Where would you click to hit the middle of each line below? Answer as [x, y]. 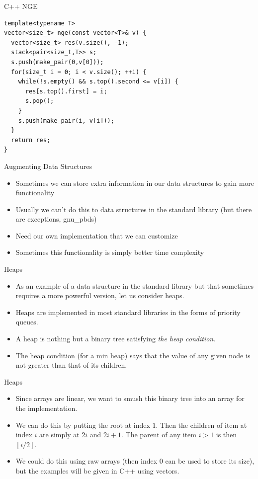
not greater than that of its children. [71, 365]
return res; [31, 140]
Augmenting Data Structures [48, 166]
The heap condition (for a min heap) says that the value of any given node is [133, 355]
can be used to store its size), [210, 461]
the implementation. [46, 408]
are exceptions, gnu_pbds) [56, 219]
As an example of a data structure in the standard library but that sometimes [134, 285]
